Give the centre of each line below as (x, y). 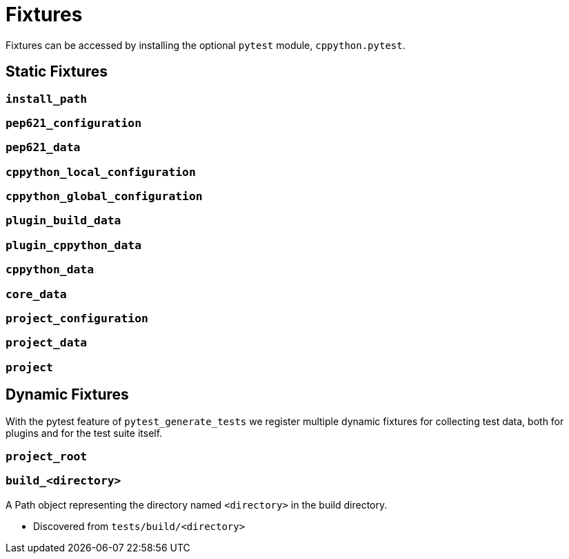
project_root (47, 456)
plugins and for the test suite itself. (84, 433)
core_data (36, 294)
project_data (47, 343)
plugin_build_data (63, 221)
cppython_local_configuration (101, 172)
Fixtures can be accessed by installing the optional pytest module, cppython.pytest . (206, 45)
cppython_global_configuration (104, 197)
